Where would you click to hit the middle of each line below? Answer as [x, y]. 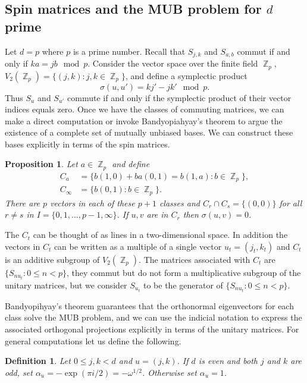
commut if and [264, 51]
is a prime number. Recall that [129, 51]
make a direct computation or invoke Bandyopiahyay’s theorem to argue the [144, 120]
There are [23, 203]
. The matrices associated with [195, 259]
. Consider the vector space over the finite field [173, 63]
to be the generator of [183, 285]
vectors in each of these [93, 203]
